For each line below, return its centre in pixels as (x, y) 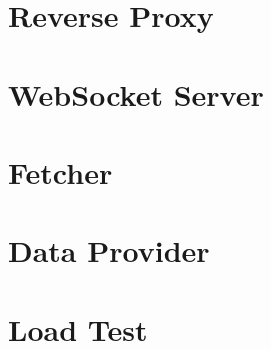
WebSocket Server (136, 93)
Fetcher (60, 171)
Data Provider (109, 250)
